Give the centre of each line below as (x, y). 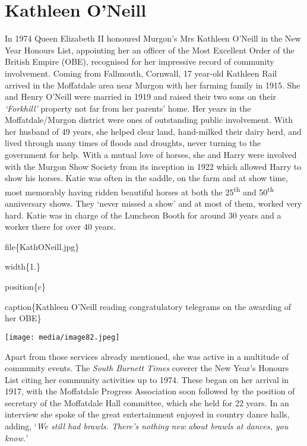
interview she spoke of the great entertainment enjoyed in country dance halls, (147, 414)
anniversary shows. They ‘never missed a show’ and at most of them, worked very (153, 203)
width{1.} (23, 266)
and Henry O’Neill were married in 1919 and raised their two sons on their (141, 97)
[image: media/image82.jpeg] (62, 337)
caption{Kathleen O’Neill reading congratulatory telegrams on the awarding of (148, 306)
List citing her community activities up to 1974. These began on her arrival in (147, 379)
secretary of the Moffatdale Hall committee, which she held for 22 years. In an (147, 402)
